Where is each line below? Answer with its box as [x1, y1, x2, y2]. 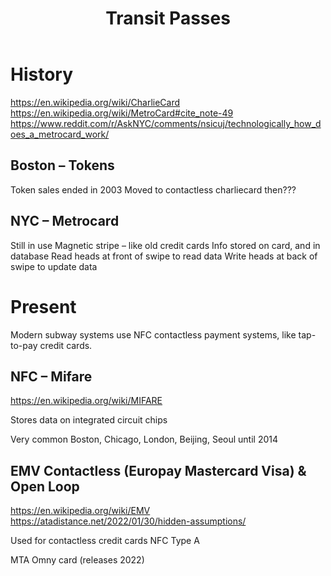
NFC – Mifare [10, 368, 93, 385]
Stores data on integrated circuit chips [10, 414, 168, 426]
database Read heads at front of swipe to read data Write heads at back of [10, 250, 318, 262]
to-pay [10, 339, 38, 351]
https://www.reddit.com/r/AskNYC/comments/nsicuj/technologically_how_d [10, 117, 322, 129]
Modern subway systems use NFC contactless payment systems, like [10, 328, 297, 341]
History [10, 63, 74, 86]
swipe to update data [10, 260, 98, 272]
